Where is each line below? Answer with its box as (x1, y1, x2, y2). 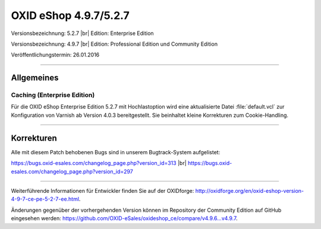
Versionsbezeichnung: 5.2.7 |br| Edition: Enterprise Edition (11, 30, 154, 37)
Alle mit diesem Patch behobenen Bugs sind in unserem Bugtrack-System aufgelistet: (11, 148, 221, 155)
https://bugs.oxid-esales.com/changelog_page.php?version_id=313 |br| (11, 160, 187, 167)
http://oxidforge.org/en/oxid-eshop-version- (195, 187, 304, 194)
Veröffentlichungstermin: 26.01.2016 (11, 51, 100, 59)
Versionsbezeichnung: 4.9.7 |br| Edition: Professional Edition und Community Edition (11, 40, 218, 47)
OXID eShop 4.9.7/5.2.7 (11, 9, 130, 22)
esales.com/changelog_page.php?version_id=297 (11, 168, 133, 175)
